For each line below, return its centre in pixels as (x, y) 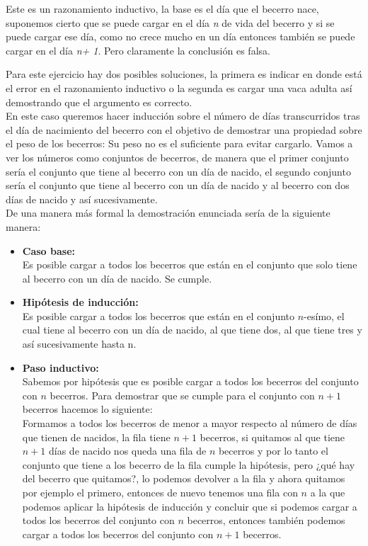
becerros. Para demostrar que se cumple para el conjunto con (182, 395)
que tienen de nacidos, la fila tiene (96, 437)
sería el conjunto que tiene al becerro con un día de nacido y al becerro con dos (178, 185)
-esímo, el (324, 315)
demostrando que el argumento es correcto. (99, 102)
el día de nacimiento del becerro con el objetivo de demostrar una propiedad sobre (184, 129)
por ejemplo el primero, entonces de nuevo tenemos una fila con (160, 492)
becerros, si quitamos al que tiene (272, 437)
